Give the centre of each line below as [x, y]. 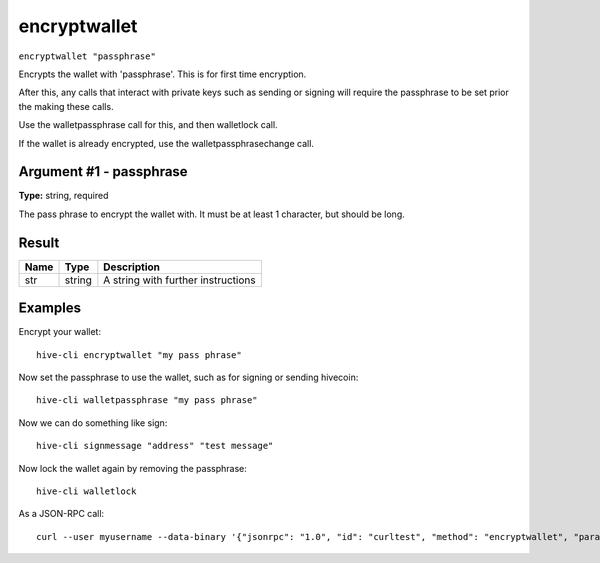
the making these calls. [66, 106]
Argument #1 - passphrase [103, 171]
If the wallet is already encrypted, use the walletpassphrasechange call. [166, 143]
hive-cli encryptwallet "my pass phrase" [139, 354]
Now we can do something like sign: [93, 422]
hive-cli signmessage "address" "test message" [155, 446]
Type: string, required [63, 196]
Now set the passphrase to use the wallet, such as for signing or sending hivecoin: [188, 377]
